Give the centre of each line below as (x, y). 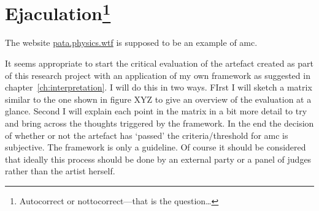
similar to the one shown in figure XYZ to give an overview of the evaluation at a (158, 99)
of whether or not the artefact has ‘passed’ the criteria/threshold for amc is (147, 135)
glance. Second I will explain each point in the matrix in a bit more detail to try (156, 111)
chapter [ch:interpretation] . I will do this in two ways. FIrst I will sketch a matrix (159, 87)
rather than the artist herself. (60, 171)
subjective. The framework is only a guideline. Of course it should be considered (156, 147)
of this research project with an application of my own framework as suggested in (158, 75)
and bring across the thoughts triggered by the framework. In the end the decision (159, 123)
